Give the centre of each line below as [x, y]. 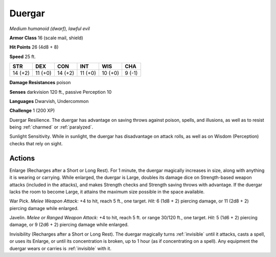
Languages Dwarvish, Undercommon [49, 101]
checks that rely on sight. [36, 143]
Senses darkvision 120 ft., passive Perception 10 [61, 92]
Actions [22, 158]
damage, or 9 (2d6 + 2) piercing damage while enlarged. [69, 225]
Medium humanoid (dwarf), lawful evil [50, 29]
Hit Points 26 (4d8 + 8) [34, 47]
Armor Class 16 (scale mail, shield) [47, 38]
